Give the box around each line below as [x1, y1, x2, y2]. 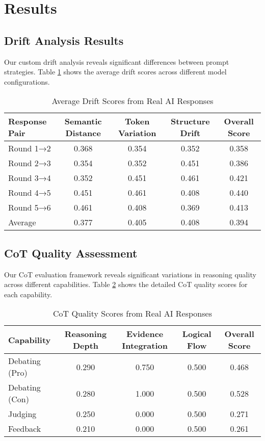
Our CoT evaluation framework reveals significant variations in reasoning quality [4, 269, 256, 279]
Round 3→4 [8, 172, 51, 184]
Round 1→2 [8, 142, 51, 154]
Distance [65, 127, 101, 139]
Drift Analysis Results [4, 32, 124, 48]
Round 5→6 [8, 201, 51, 214]
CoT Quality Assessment [4, 245, 138, 261]
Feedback [8, 423, 41, 435]
